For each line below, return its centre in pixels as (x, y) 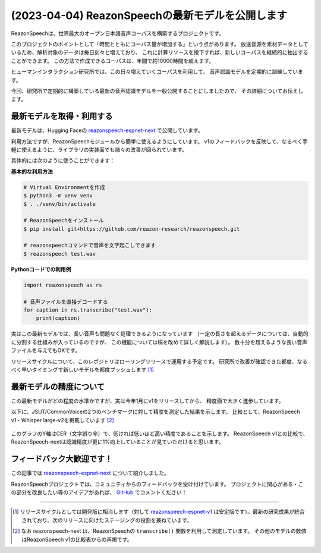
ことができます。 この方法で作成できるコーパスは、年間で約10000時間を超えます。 (112, 61)
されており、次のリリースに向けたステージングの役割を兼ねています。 (107, 520)
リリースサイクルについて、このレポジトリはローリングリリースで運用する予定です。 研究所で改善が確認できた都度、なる (159, 361)
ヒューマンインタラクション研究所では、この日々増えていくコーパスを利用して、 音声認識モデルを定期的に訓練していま (157, 72)
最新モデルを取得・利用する (62, 116)
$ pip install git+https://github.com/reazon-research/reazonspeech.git (132, 229)
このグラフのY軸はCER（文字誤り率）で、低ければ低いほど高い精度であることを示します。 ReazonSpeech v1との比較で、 (160, 433)
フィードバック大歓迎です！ (62, 459)
